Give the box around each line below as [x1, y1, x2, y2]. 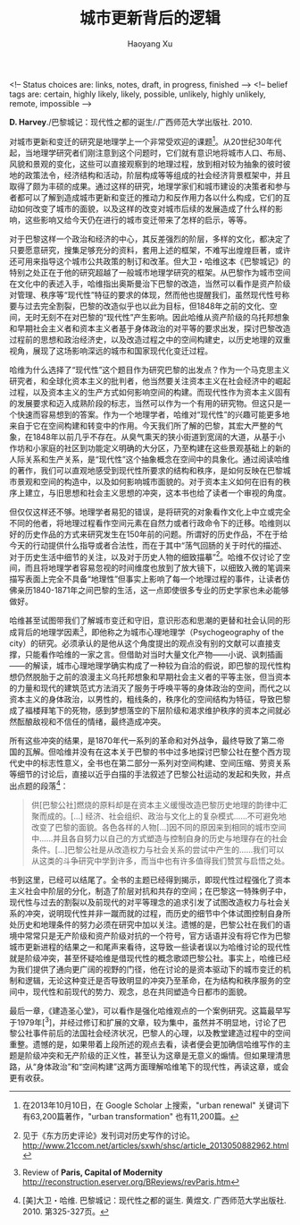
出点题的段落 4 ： [9, 778, 69, 791]
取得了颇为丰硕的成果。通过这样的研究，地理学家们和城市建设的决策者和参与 [9, 181, 291, 191]
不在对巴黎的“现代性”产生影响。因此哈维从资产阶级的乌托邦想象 [55, 311, 290, 322]
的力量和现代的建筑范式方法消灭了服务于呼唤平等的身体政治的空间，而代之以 [9, 682, 291, 693]
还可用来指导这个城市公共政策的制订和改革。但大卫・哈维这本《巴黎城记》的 [9, 256, 291, 267]
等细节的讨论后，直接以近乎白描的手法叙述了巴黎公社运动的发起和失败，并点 [9, 769, 291, 779]
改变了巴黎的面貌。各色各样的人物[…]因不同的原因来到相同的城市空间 [30, 821, 287, 832]
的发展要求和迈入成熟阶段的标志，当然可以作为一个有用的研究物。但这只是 [9, 397, 283, 408]
